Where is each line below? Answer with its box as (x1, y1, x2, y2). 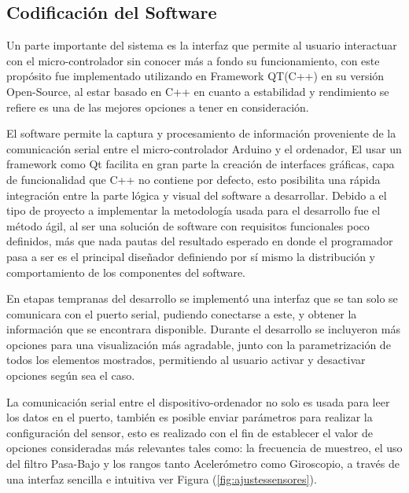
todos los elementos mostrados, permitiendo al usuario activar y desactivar (6, 351, 366, 368)
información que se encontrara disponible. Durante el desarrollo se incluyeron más (6, 321, 400, 337)
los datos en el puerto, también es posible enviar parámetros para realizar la (6, 409, 373, 425)
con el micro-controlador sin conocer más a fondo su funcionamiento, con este (6, 52, 380, 68)
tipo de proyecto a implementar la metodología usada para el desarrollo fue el (6, 202, 381, 219)
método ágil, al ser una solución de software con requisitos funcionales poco (6, 217, 370, 234)
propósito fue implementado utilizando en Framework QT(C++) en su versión (6, 68, 385, 84)
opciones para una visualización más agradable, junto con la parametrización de (6, 336, 391, 352)
